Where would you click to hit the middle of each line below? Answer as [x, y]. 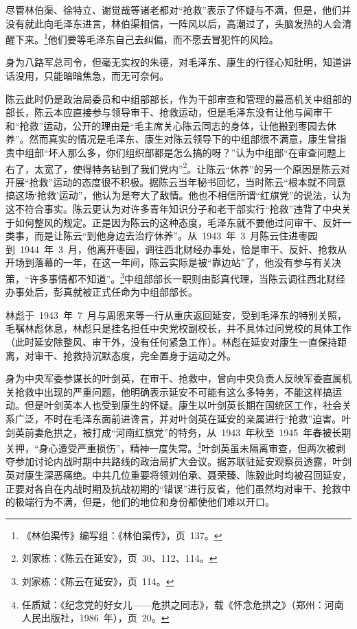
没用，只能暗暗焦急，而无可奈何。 [92, 76]
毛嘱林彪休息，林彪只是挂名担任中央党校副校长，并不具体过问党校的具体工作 [178, 328]
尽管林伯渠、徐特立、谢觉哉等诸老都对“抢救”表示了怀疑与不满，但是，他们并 [178, 10]
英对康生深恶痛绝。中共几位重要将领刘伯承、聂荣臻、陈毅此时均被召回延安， [178, 475]
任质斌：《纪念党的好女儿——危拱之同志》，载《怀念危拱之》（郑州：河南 [183, 604]
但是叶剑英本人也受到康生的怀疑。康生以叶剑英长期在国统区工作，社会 [183, 405]
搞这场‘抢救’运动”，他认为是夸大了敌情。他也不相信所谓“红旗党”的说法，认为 [178, 195]
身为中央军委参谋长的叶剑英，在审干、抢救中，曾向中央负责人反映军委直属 [174, 378]
